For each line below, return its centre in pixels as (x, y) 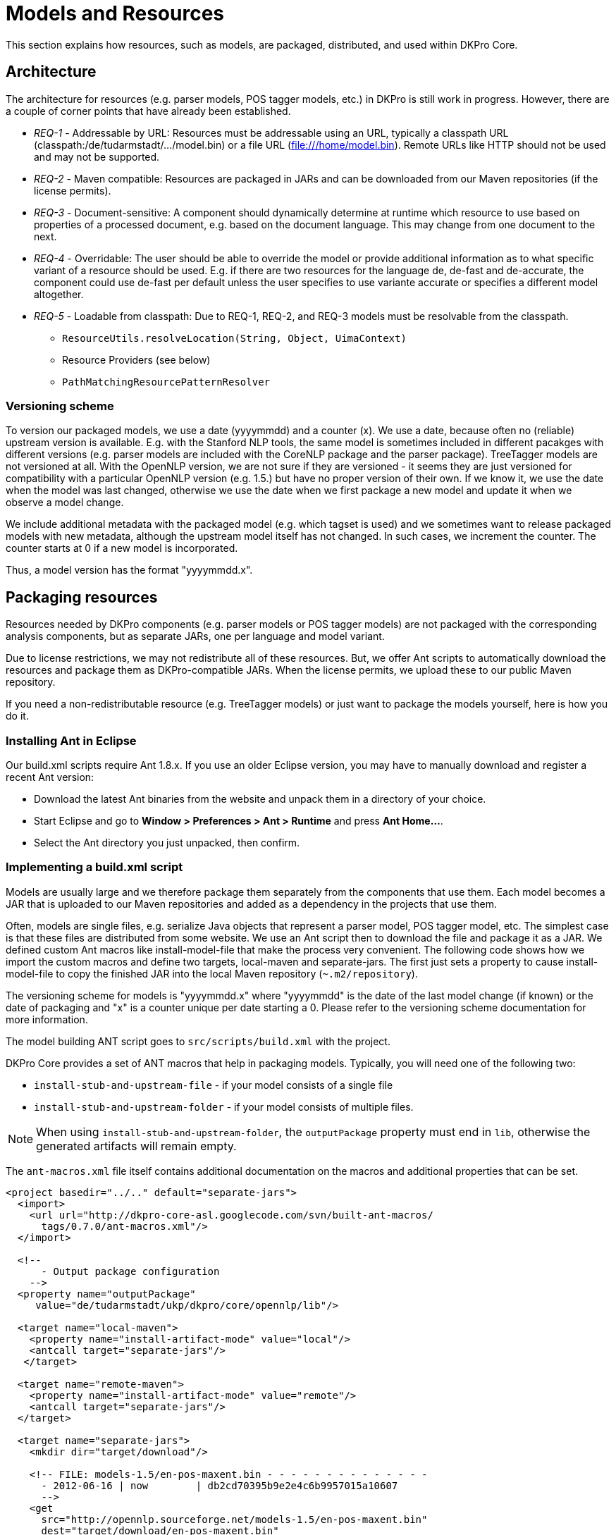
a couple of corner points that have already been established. (148, 111)
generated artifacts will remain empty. (136, 1146)
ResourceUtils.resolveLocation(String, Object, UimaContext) (234, 338)
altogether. (59, 294)
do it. (17, 716)
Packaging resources (82, 597)
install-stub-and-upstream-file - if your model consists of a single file (214, 1085)
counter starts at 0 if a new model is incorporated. (122, 548)
